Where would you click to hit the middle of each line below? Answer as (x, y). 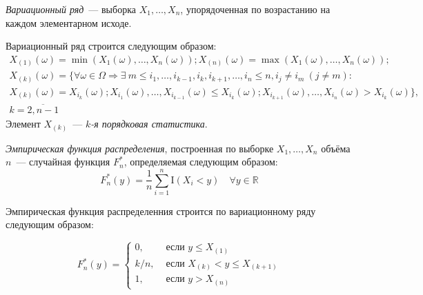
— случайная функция (63, 162)
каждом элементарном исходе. (69, 22)
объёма (336, 148)
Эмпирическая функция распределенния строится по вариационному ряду (161, 211)
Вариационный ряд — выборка (71, 9)
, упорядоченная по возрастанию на (255, 9)
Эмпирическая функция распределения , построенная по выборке (140, 148)
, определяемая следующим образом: (201, 162)
